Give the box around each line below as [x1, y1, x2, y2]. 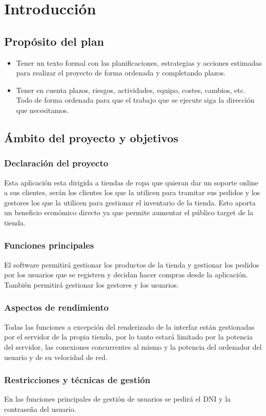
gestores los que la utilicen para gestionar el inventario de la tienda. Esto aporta [4, 197, 256, 207]
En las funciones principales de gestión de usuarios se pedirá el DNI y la [4, 393, 231, 404]
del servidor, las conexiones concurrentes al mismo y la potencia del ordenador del [4, 341, 262, 352]
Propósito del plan [4, 33, 104, 49]
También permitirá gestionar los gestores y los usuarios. [4, 279, 179, 290]
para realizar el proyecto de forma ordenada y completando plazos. [16, 67, 226, 78]
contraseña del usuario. [4, 403, 76, 414]
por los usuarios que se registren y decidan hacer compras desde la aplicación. [4, 269, 248, 280]
